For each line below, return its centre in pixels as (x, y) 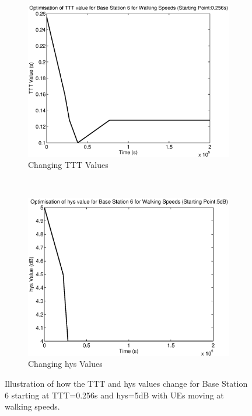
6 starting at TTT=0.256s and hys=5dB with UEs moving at (114, 395)
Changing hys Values (65, 364)
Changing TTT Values (68, 165)
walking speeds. (32, 406)
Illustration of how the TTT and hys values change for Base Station (126, 384)
